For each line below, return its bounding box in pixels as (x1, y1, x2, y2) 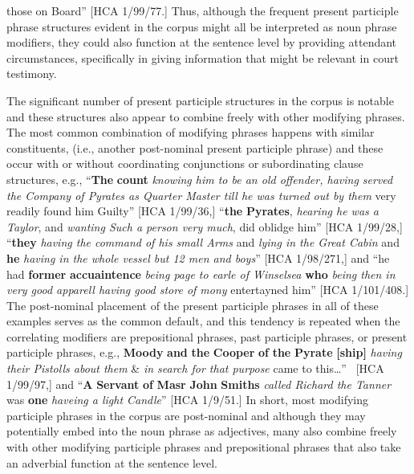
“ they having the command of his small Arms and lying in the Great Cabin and (6, 234, 400, 251)
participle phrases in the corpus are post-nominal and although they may (6, 407, 366, 423)
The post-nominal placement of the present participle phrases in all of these (6, 296, 379, 313)
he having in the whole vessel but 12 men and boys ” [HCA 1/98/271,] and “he (6, 249, 390, 266)
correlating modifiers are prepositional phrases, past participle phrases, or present (6, 328, 408, 345)
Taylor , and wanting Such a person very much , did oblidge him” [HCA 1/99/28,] (6, 218, 403, 235)
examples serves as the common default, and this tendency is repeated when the (6, 313, 400, 329)
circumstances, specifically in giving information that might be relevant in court (6, 49, 399, 66)
